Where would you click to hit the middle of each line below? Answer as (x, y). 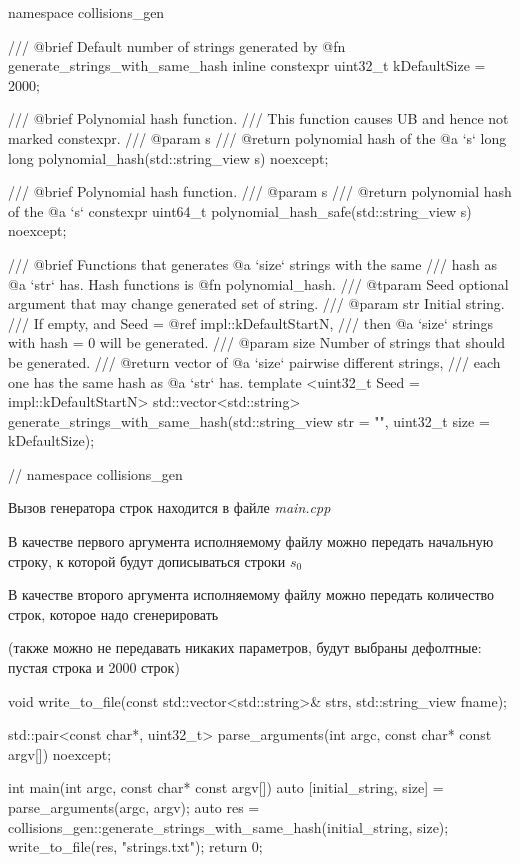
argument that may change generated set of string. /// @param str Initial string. (256, 303)
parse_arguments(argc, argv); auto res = (134, 807)
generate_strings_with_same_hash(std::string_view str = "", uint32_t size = (249, 420)
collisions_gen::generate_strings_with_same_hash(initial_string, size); (228, 826)
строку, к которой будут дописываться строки (147, 560)
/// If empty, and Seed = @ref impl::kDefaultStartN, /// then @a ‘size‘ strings (251, 322)
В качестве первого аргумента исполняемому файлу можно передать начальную (251, 541)
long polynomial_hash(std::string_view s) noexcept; (168, 157)
